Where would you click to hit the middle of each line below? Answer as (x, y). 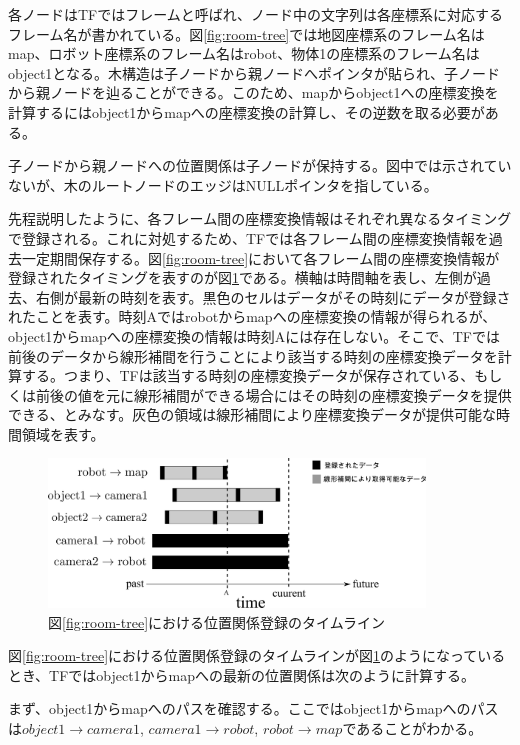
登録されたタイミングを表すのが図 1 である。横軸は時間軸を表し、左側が (242, 277)
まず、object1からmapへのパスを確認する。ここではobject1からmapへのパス (253, 708)
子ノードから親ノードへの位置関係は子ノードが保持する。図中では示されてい (260, 165)
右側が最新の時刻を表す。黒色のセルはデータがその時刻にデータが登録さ (273, 296)
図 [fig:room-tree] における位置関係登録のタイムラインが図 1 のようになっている (257, 655)
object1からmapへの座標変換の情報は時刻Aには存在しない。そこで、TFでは (254, 335)
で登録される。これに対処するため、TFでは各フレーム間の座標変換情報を (248, 237)
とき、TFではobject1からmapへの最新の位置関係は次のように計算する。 (242, 674)
